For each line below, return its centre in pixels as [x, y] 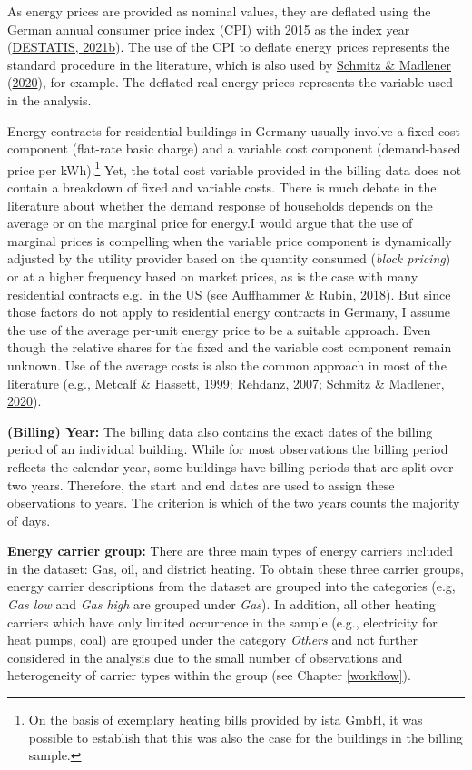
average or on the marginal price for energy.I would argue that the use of [210, 223]
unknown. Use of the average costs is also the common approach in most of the [227, 365]
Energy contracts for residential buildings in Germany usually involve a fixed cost [234, 130]
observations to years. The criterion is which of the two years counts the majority [234, 503]
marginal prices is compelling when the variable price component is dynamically [230, 240]
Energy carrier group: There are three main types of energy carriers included [231, 551]
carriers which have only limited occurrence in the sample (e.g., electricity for [222, 622]
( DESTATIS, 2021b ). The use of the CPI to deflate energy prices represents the [229, 47]
